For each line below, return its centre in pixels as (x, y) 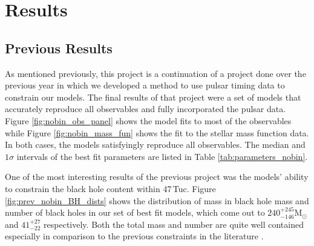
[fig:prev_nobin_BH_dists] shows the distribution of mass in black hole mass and (157, 200)
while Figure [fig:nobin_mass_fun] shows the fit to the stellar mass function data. (157, 132)
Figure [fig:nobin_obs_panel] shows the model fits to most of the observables (148, 120)
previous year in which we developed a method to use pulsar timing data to (145, 85)
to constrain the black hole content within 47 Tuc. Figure (110, 188)
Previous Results (59, 48)
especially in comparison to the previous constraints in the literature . (134, 236)
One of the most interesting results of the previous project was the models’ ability (157, 177)
